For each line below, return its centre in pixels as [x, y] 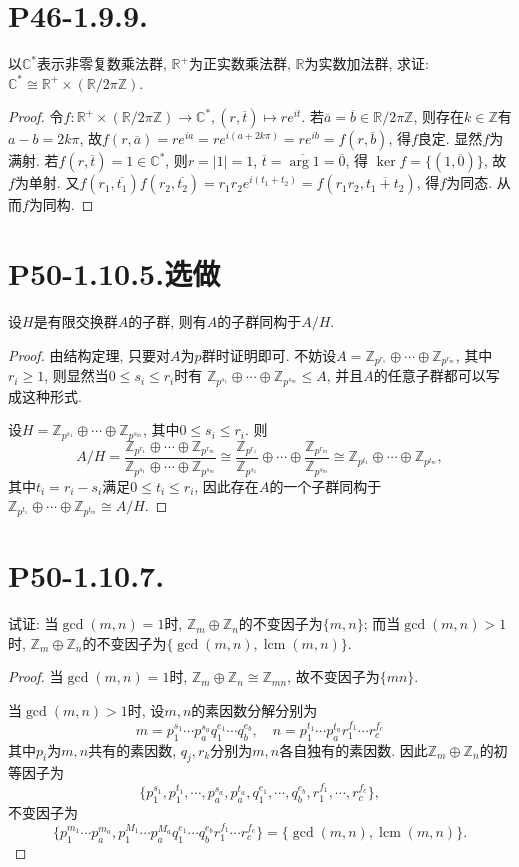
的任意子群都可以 [429, 375]
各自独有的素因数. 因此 [353, 749]
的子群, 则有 [167, 321]
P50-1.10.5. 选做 [114, 273]
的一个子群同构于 [325, 485]
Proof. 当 [36, 676]
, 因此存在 [226, 485]
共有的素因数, [132, 749]
